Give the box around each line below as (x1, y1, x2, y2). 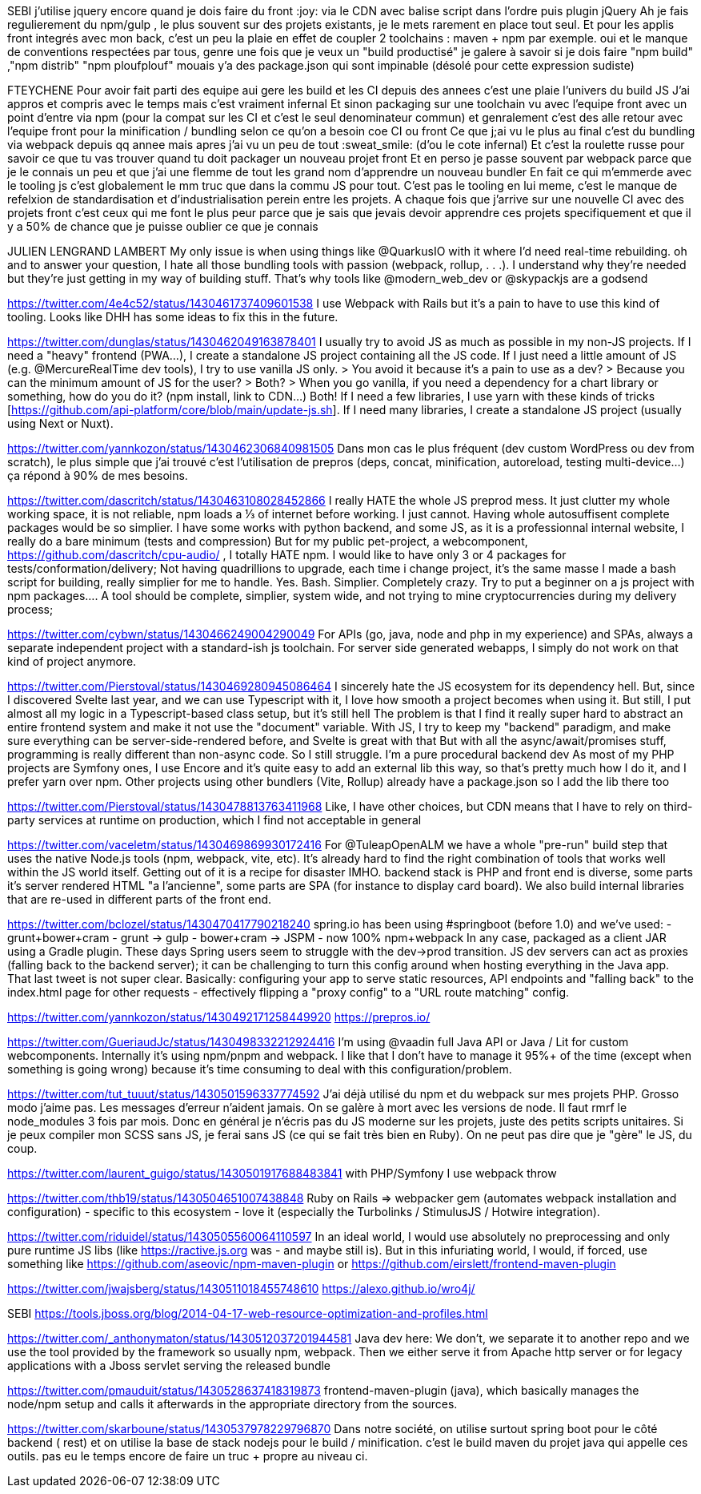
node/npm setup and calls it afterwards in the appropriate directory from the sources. (7, 1397, 458, 1411)
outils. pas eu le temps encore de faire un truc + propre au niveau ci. (7, 1449, 368, 1463)
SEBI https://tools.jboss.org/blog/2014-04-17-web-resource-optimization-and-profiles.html (7, 1307, 488, 1320)
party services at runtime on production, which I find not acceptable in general (7, 813, 422, 827)
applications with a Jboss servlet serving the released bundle (7, 1359, 331, 1372)
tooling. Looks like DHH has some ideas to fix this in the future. (7, 310, 338, 324)
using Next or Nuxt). (7, 417, 114, 430)
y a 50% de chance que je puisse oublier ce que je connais (7, 219, 318, 233)
